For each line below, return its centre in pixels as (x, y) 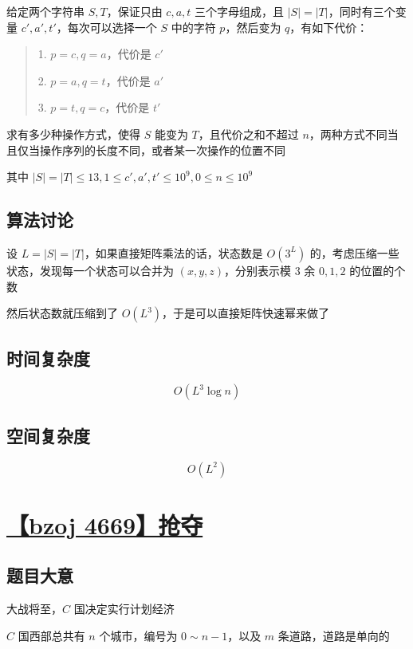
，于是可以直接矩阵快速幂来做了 (246, 313)
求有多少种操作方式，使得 (73, 134)
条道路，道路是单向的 (334, 635)
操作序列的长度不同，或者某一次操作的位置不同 (162, 149)
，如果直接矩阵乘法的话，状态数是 (173, 252)
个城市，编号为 (138, 635)
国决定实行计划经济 (124, 609)
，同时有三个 (362, 11)
